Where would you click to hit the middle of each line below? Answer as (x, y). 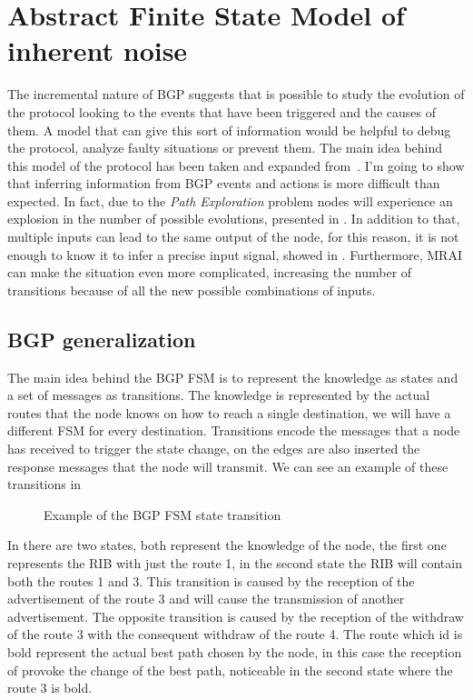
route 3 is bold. (50, 688)
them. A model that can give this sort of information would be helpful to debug (229, 130)
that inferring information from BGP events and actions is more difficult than (224, 183)
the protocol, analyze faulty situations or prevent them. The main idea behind (225, 148)
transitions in (44, 484)
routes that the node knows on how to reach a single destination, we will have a (229, 412)
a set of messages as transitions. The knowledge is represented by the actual (219, 395)
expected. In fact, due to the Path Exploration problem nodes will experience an (230, 200)
